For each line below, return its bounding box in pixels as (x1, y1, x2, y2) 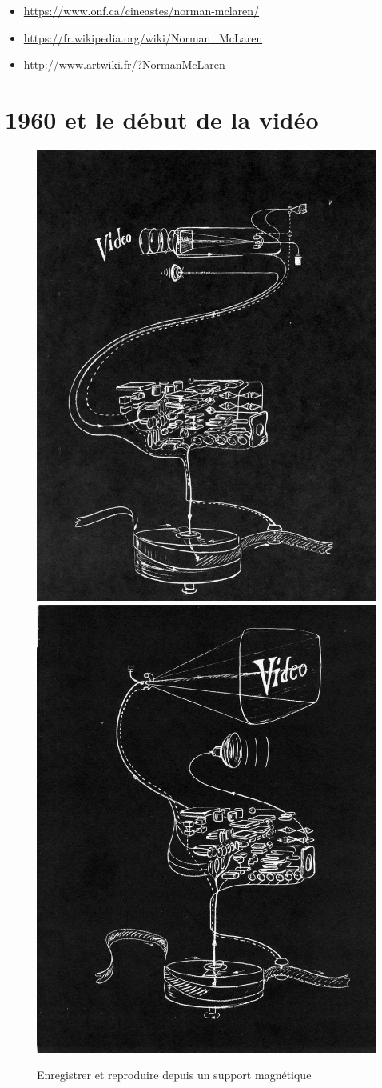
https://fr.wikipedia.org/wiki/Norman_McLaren (23, 29, 263, 46)
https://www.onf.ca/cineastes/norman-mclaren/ (23, 2, 260, 18)
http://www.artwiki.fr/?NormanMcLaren (23, 56, 225, 73)
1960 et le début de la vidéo (5, 102, 319, 135)
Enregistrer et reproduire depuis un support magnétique (37, 1066, 312, 1083)
